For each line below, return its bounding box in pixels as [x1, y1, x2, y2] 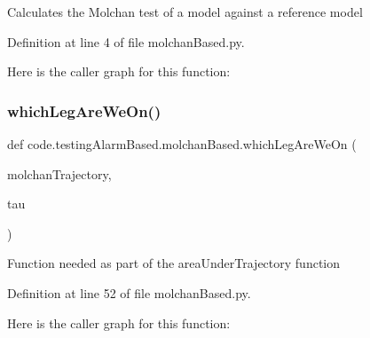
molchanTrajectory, [7, 164, 112, 183]
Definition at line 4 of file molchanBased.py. [7, 32, 245, 51]
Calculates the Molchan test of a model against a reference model [7, 3, 363, 20]
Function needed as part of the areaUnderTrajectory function [7, 254, 341, 272]
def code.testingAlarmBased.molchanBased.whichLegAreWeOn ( [7, 135, 357, 153]
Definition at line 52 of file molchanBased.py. [7, 283, 251, 302]
